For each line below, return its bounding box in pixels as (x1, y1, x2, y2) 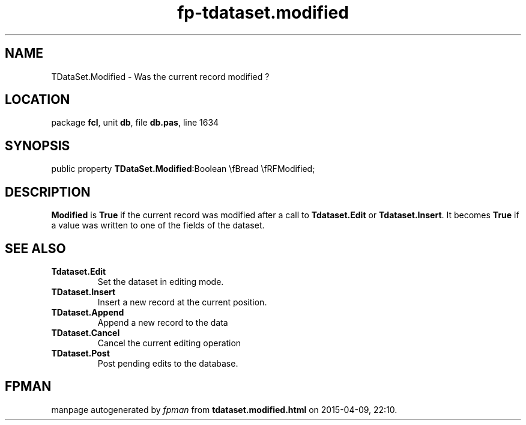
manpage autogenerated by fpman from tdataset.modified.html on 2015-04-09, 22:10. (51, 404, 398, 415)
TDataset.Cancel (51, 327, 120, 338)
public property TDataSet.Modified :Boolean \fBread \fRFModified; (51, 164, 315, 174)
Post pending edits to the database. (97, 358, 238, 368)
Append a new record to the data (97, 317, 228, 328)
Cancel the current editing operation (97, 337, 241, 348)
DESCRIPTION (5, 184, 91, 200)
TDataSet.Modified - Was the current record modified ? (51, 71, 270, 82)
